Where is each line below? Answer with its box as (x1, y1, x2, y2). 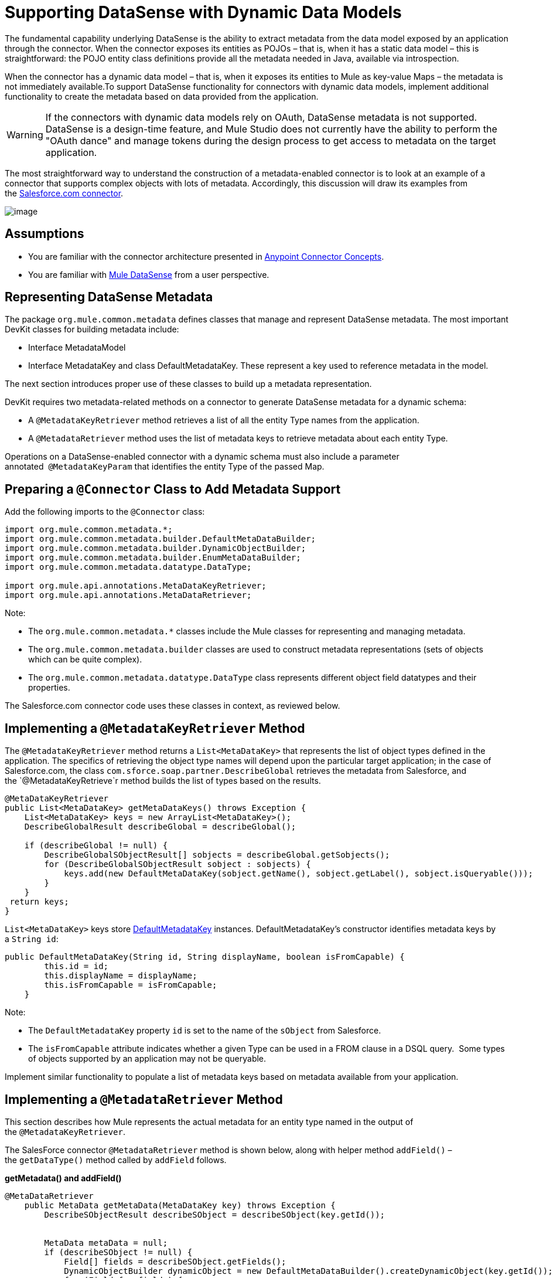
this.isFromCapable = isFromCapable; (44, 980, 217, 990)
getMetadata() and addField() (5, 1172, 122, 1183)
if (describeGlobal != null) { (24, 841, 168, 851)
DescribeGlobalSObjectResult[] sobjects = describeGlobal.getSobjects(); (44, 850, 390, 860)
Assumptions (5, 226, 84, 242)
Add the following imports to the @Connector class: (5, 507, 205, 517)
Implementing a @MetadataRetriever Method (5, 1092, 283, 1107)
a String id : (5, 934, 59, 944)
